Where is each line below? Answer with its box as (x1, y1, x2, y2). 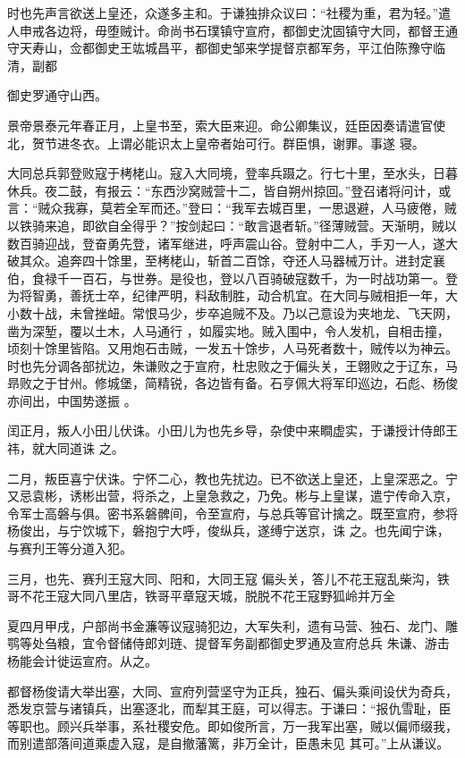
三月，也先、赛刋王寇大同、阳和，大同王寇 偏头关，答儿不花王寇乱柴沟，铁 (7, 568, 450, 587)
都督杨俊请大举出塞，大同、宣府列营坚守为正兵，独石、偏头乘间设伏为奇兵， (7, 681, 458, 700)
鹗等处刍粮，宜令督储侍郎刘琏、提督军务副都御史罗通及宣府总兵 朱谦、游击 (7, 634, 450, 653)
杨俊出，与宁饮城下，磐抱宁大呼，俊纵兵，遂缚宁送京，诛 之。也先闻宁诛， (7, 521, 450, 540)
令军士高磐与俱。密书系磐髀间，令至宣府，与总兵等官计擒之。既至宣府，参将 (7, 503, 458, 522)
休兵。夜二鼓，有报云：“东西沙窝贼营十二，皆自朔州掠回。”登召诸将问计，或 (7, 181, 452, 199)
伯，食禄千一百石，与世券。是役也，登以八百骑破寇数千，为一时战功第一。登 (7, 268, 458, 287)
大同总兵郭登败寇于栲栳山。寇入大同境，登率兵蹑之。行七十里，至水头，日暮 (7, 164, 458, 182)
